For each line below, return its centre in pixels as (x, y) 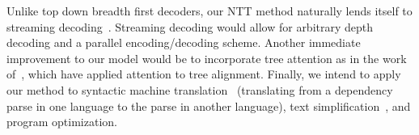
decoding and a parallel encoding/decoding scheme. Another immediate (184, 42)
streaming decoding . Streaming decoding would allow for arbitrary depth (190, 26)
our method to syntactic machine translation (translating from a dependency (200, 89)
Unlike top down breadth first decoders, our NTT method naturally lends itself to (209, 11)
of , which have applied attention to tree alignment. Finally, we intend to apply (204, 74)
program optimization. (62, 122)
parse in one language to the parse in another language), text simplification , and (209, 105)
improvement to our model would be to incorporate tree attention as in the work (207, 58)
